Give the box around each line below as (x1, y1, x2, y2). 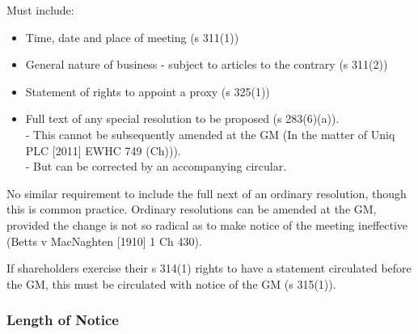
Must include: (6, 2, 74, 18)
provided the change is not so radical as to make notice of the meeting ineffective (6, 216, 408, 233)
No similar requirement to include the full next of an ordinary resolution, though (6, 184, 407, 201)
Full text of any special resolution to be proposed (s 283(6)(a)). (25, 110, 340, 127)
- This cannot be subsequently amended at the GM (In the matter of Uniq (25, 125, 395, 142)
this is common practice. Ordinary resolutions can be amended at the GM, (6, 201, 377, 218)
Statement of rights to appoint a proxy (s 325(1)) (25, 82, 270, 99)
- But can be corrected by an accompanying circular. (25, 158, 287, 175)
